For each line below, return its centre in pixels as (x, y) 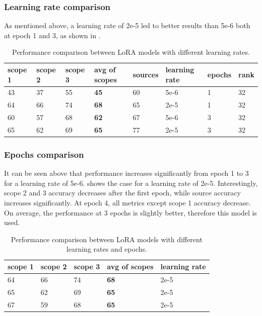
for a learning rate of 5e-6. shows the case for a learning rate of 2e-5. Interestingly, (131, 183)
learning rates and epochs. (107, 249)
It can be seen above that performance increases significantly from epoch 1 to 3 (126, 173)
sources (146, 74)
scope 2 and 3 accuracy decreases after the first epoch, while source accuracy (122, 193)
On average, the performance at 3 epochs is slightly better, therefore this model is (130, 212)
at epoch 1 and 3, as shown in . (52, 35)
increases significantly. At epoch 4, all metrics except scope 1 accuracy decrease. (127, 203)
